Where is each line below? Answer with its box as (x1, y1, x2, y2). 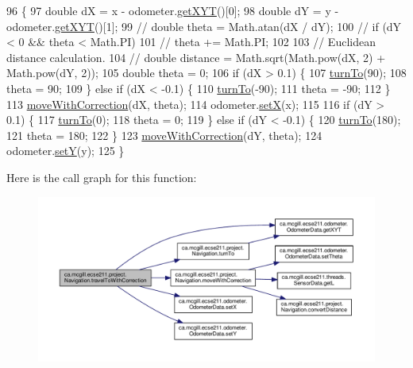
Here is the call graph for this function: (6, 169, 197, 185)
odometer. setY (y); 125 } (6, 142, 125, 159)
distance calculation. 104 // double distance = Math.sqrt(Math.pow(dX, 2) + (6, 48, 386, 65)
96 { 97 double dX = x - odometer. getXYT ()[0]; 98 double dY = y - (6, 2, 339, 18)
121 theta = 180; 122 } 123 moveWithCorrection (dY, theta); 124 (6, 126, 322, 143)
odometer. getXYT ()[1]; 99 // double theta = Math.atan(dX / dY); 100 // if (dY (6, 17, 402, 34)
